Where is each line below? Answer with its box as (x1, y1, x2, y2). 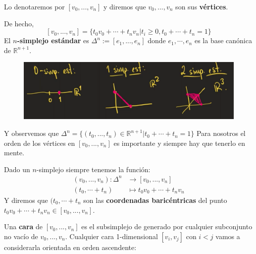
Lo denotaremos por (4, 1, 65, 11)
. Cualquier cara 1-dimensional (65, 231, 158, 241)
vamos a (215, 231, 240, 241)
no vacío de (4, 231, 38, 241)
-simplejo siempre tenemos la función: (36, 164, 151, 174)
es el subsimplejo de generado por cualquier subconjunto (81, 221, 253, 232)
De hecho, (4, 18, 34, 28)
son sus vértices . (175, 1, 228, 11)
